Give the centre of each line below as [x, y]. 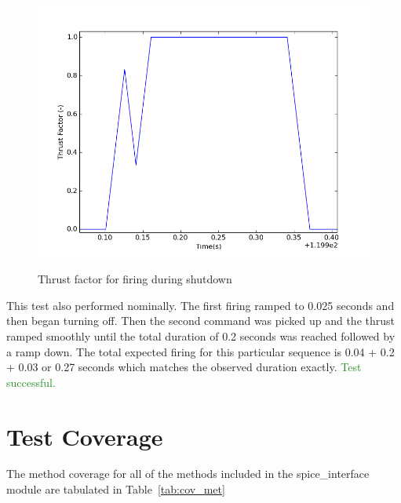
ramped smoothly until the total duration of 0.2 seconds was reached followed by [201, 335]
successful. [31, 382]
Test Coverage [85, 436]
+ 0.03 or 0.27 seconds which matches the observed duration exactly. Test [184, 367]
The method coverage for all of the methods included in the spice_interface [188, 474]
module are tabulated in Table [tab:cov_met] [116, 489]
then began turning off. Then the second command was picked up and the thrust [200, 321]
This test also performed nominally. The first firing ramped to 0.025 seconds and [200, 305]
